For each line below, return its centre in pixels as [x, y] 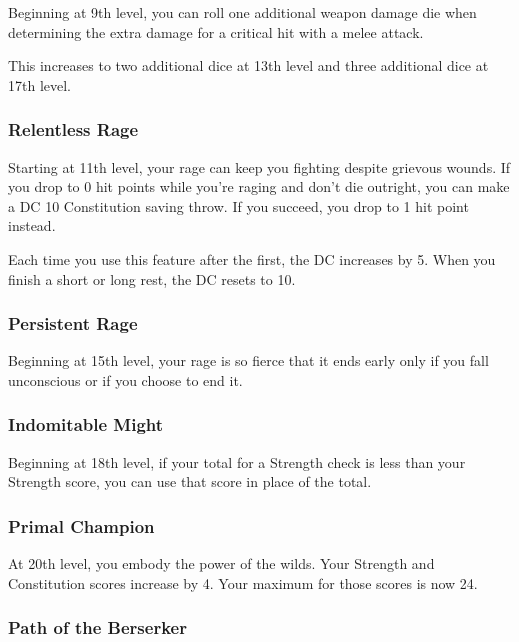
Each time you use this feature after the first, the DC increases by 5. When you [252, 258]
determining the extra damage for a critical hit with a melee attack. [216, 31]
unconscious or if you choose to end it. [125, 379]
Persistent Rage [73, 323]
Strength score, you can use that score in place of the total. [190, 481]
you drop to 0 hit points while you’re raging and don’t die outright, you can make [259, 186]
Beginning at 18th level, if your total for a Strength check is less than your [237, 461]
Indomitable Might [86, 424]
